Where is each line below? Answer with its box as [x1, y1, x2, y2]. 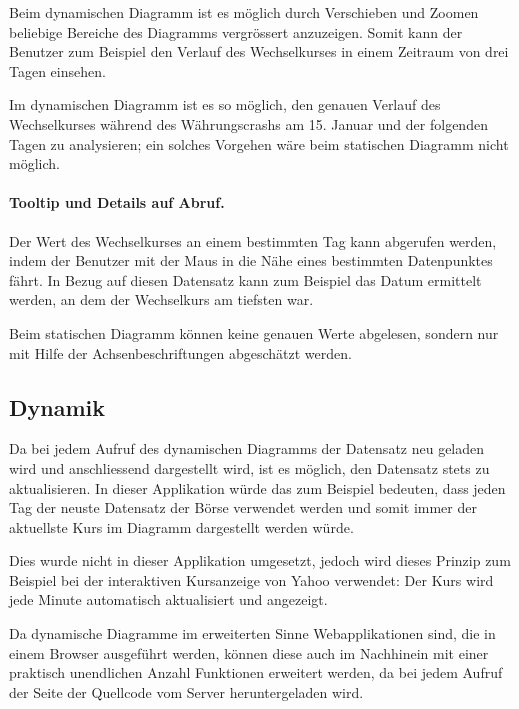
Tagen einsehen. [9, 60, 106, 81]
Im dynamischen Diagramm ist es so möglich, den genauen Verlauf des [9, 94, 441, 115]
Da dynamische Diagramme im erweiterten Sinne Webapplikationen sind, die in [9, 623, 496, 644]
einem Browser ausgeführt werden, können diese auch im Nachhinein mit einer [9, 642, 489, 663]
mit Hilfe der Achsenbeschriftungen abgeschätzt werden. [9, 342, 352, 363]
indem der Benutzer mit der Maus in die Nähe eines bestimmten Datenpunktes [9, 250, 493, 271]
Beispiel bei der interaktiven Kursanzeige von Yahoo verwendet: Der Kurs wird [9, 569, 494, 590]
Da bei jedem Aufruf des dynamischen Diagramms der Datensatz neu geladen [9, 438, 485, 459]
